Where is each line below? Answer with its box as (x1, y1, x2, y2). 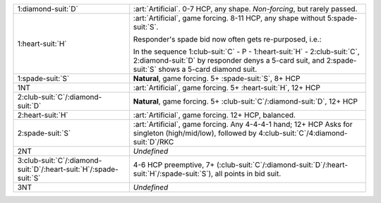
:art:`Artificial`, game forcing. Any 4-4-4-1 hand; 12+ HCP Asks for (133, 120, 353, 129)
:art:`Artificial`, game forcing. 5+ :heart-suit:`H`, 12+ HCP (133, 83, 321, 92)
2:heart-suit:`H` (17, 110, 68, 120)
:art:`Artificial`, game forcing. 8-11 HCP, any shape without (133, 13, 326, 23)
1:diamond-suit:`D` (17, 4, 79, 13)
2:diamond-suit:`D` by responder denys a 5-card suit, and (133, 56, 325, 65)
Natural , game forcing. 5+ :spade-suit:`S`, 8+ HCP (133, 74, 301, 83)
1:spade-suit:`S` (17, 74, 70, 83)
